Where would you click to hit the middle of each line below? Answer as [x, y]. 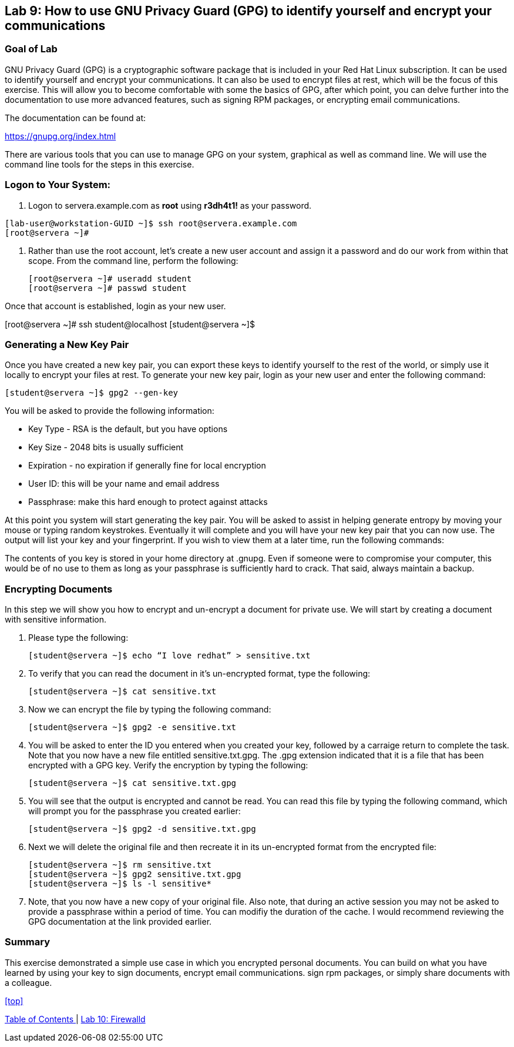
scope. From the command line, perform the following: [133, 260]
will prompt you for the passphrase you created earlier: [135, 811]
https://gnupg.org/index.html [61, 136]
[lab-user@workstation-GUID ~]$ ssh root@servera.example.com [151, 223]
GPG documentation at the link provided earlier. [120, 922]
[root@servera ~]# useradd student [110, 278]
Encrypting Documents [59, 589]
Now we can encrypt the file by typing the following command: [150, 710]
